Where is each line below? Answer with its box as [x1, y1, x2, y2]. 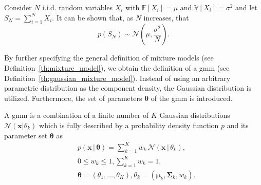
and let [235, 2, 257, 12]
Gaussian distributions [159, 110, 230, 120]
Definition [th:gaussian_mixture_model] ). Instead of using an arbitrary [4, 72, 231, 83]
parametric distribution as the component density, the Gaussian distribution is [4, 83, 252, 93]
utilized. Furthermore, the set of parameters [4, 92, 142, 103]
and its [227, 119, 249, 130]
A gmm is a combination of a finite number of [4, 110, 149, 120]
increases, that [143, 12, 189, 23]
